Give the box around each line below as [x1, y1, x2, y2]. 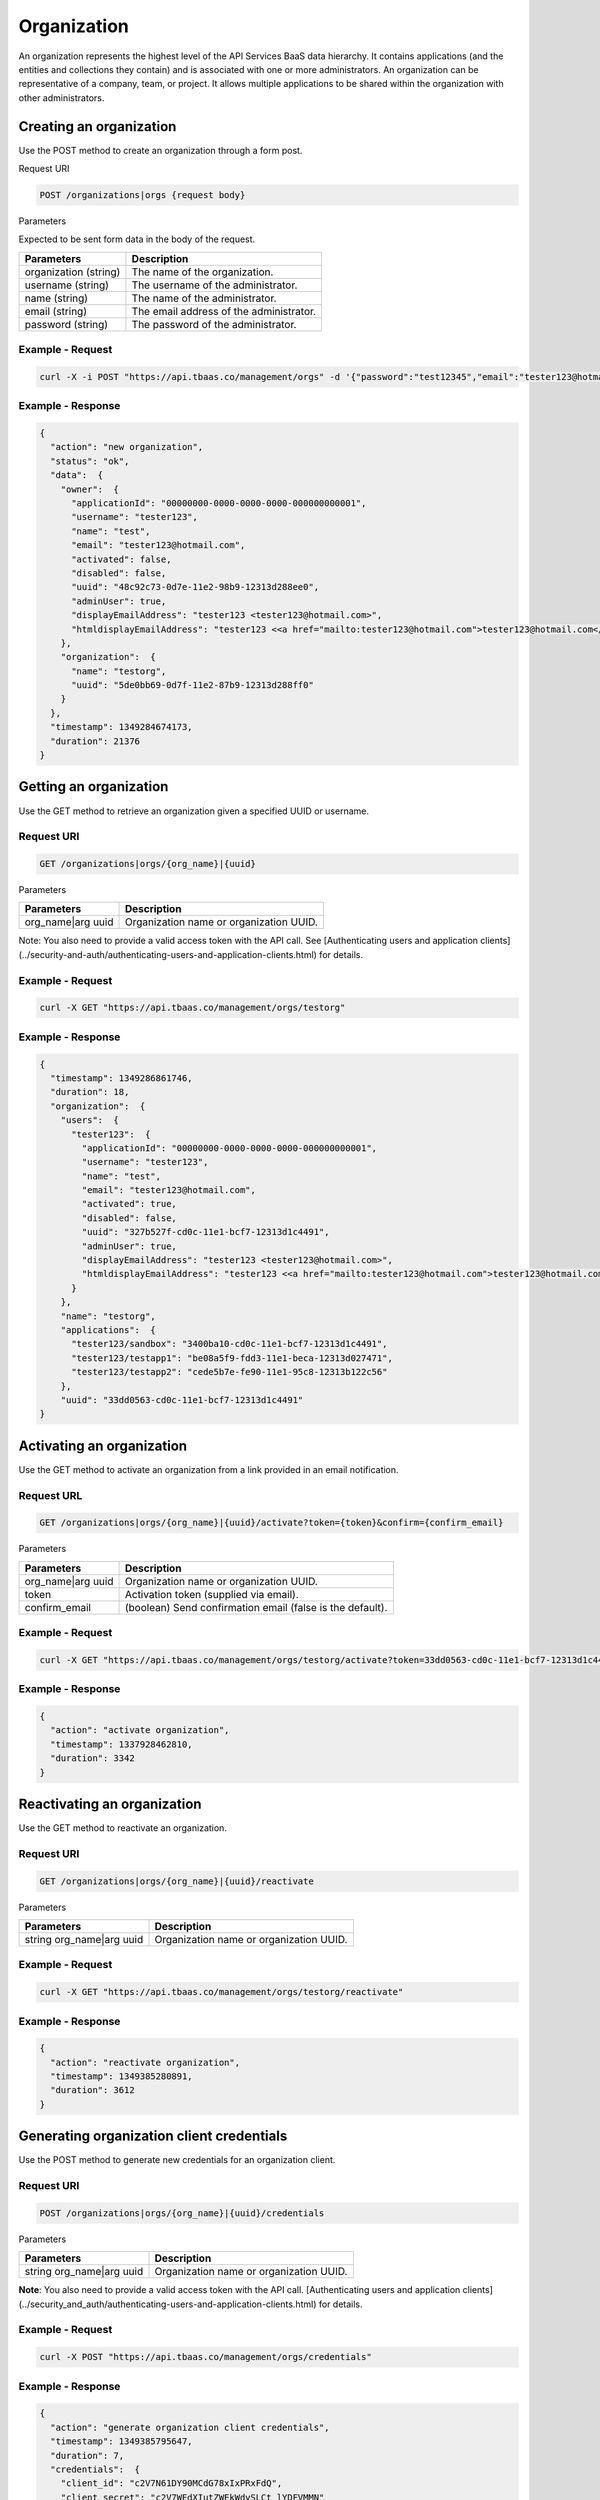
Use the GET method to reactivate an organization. [18, 1822, 227, 1834]
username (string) [24, 278, 110, 292]
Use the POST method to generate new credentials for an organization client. [18, 2154, 336, 2166]
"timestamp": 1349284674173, [50, 721, 194, 733]
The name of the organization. [131, 265, 274, 279]
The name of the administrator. [131, 291, 277, 305]
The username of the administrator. [131, 278, 298, 292]
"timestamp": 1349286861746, [50, 1072, 194, 1084]
